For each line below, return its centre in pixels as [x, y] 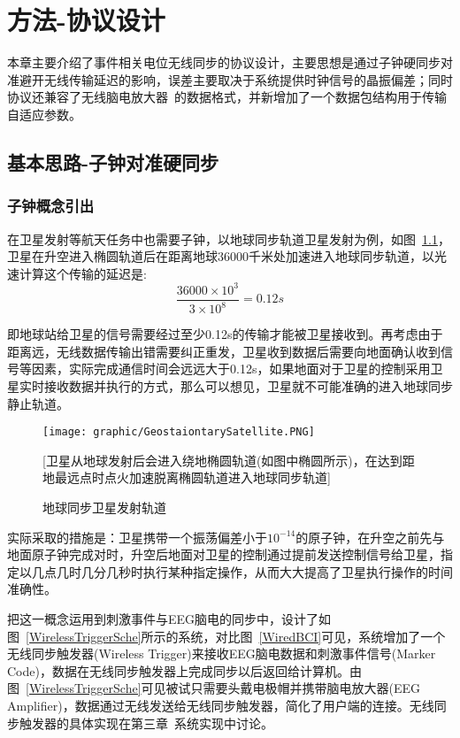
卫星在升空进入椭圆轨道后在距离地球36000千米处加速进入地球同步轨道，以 [221, 256]
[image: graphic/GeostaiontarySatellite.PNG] [179, 432]
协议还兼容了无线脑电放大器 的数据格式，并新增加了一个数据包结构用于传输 [227, 97]
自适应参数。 [44, 114]
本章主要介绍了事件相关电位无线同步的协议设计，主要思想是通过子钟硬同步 [224, 62]
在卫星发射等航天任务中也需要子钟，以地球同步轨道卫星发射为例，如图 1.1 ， [229, 238]
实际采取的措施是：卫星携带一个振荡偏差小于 [137, 537]
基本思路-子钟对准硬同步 [113, 161]
